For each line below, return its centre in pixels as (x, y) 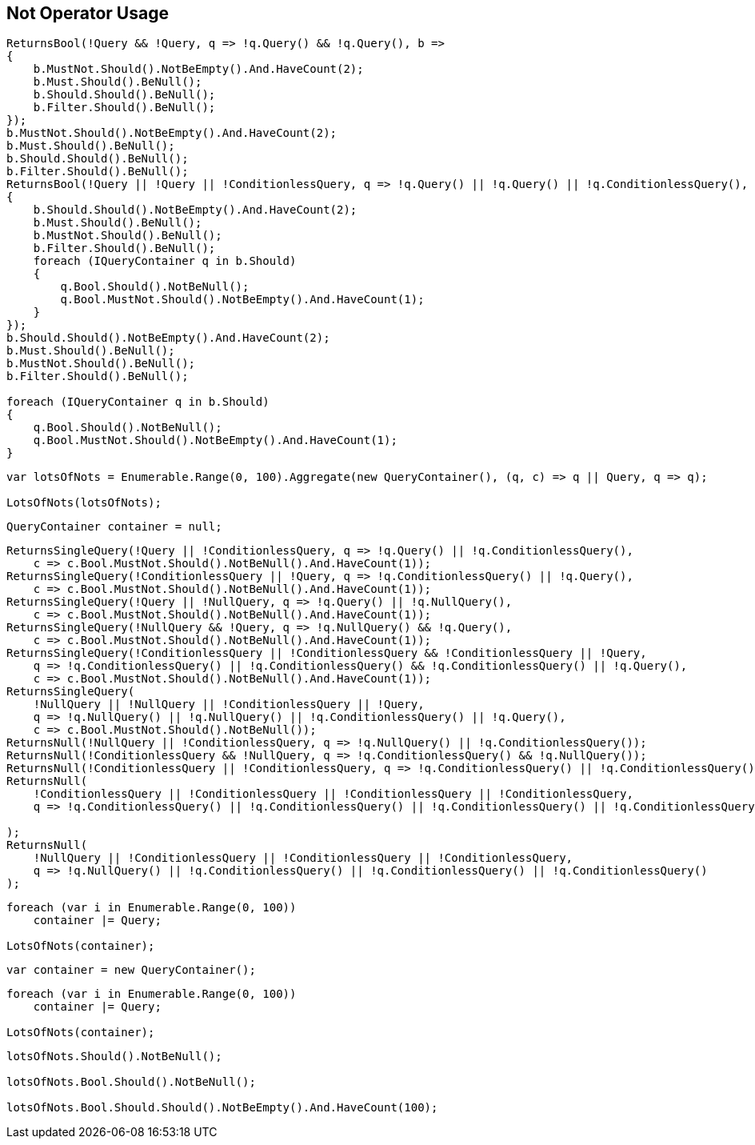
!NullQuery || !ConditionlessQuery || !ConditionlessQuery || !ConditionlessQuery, (303, 858)
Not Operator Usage (88, 13)
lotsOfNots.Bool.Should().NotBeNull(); (131, 1082)
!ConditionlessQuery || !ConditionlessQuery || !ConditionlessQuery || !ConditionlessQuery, (333, 794)
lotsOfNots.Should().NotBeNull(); (114, 1057)
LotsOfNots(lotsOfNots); (84, 503)
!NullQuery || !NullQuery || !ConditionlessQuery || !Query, (229, 705)
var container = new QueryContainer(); (131, 970)
